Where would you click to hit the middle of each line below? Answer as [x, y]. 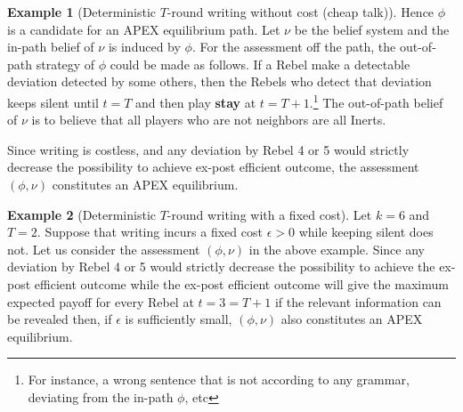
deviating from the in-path [101, 396]
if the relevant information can [358, 301]
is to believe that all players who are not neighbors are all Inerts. [209, 120]
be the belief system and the [372, 29]
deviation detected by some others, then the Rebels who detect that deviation [219, 81]
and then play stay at [196, 102]
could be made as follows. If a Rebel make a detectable [260, 64]
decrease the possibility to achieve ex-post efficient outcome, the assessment [213, 167]
